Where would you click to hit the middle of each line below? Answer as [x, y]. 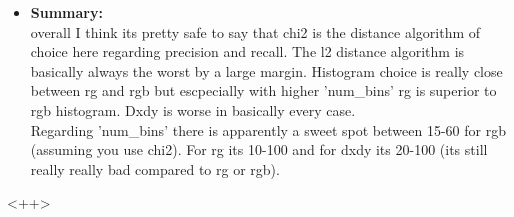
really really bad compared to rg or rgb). [155, 168]
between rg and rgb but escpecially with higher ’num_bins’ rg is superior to [263, 90]
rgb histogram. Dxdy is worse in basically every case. [193, 109]
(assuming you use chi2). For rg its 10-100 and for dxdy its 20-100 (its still [259, 149]
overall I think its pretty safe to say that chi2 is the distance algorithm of [255, 31]
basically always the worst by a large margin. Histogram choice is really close [266, 70]
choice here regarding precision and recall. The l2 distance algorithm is [247, 51]
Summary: [66, 12]
